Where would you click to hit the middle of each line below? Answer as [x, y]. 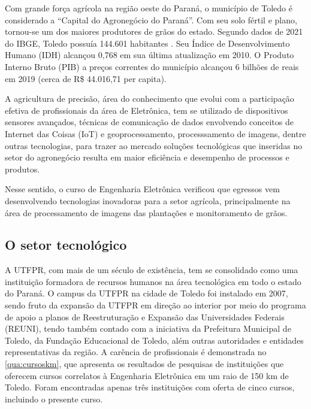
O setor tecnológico [66, 245]
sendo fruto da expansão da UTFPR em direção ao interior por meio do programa [155, 305]
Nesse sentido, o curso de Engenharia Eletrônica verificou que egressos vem [142, 189]
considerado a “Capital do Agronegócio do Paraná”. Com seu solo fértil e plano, [151, 19]
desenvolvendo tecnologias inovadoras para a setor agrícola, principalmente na [148, 200]
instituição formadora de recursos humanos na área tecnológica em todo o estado [153, 281]
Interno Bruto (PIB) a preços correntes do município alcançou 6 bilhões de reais [152, 66]
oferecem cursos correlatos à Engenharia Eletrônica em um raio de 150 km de [147, 375]
